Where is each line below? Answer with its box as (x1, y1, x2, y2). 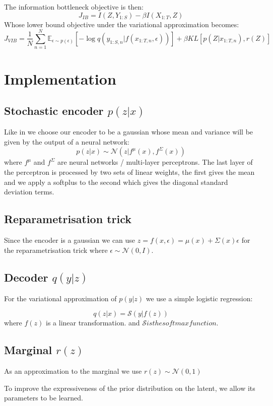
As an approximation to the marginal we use (4, 366, 142, 376)
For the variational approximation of (4, 293, 117, 303)
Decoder (4, 269, 48, 285)
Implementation (4, 68, 116, 89)
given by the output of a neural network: (4, 136, 129, 147)
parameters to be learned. (4, 392, 83, 403)
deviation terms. (4, 186, 54, 197)
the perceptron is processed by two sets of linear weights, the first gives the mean (4, 167, 255, 177)
